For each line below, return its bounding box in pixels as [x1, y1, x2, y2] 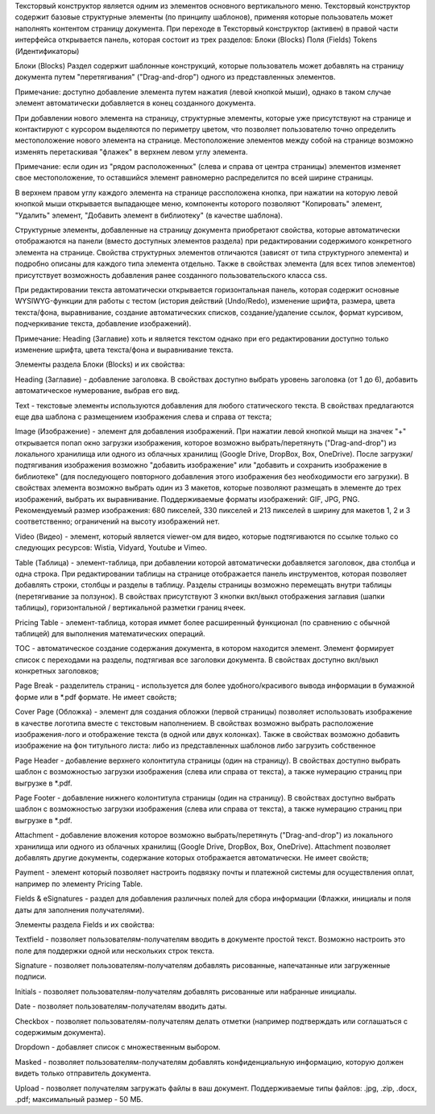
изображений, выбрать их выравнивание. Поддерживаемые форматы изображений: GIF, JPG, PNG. [14, 494, 360, 503]
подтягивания [14, 460, 63, 470]
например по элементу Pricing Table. [14, 879, 143, 888]
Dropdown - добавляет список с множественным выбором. [14, 1042, 221, 1052]
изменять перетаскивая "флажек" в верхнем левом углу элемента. [14, 147, 248, 156]
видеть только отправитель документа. [14, 1068, 151, 1079]
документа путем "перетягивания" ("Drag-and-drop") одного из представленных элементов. [14, 72, 336, 82]
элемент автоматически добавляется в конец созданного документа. [14, 98, 256, 108]
